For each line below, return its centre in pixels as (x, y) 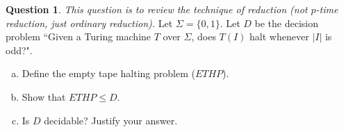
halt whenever (279, 36)
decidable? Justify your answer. (111, 120)
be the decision (287, 23)
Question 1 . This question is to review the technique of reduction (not (157, 9)
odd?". (19, 50)
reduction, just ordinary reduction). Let (89, 23)
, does (204, 36)
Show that (44, 96)
